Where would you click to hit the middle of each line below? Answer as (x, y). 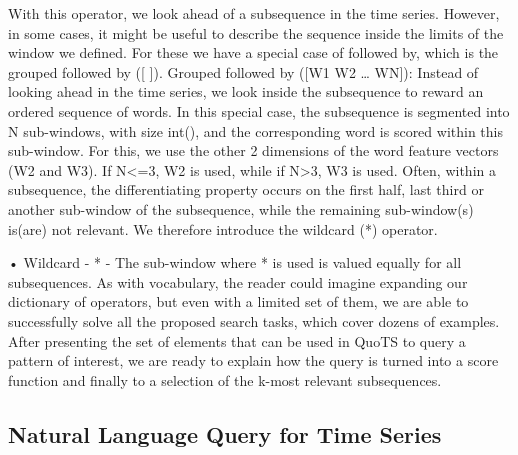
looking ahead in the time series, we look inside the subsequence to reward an (246, 91)
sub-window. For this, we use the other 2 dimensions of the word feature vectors (253, 150)
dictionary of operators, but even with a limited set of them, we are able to (238, 301)
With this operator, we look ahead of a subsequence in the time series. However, (254, 13)
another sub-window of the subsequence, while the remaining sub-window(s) (241, 208)
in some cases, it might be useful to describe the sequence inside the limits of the (256, 32)
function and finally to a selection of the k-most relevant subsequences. (225, 379)
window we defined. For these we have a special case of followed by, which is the (253, 52)
